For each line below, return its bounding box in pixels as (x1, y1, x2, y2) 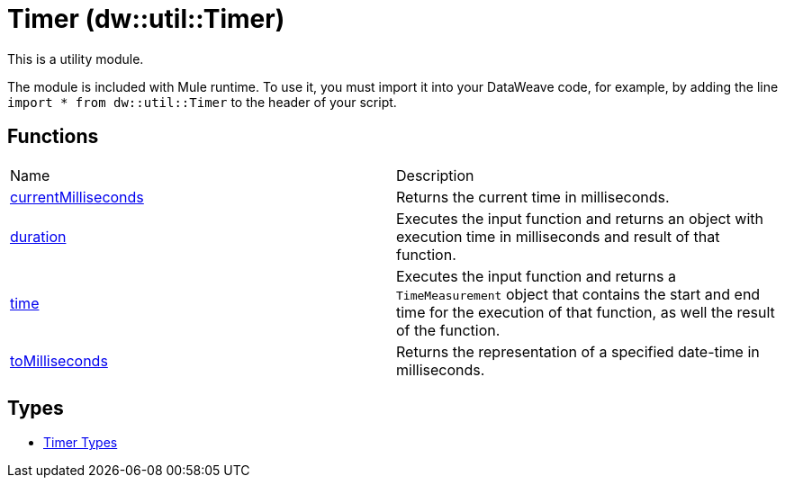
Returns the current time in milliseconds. (396, 187, 670, 206)
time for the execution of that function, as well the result (396, 302, 775, 321)
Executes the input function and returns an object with (396, 209, 764, 228)
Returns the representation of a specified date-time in (396, 342, 760, 361)
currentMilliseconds (10, 187, 144, 206)
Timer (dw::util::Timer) (7, 4, 285, 34)
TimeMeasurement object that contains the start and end (396, 284, 761, 303)
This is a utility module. (7, 50, 144, 67)
